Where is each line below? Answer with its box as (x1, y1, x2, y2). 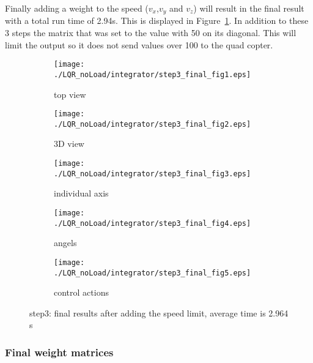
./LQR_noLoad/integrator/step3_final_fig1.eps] (54, 70, 251, 79)
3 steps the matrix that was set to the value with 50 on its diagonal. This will (5, 26, 296, 39)
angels (54, 236, 77, 249)
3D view (54, 137, 84, 150)
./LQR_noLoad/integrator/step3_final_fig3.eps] (54, 169, 251, 178)
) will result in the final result (193, 2, 304, 14)
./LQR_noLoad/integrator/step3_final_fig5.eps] (54, 268, 251, 277)
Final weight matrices (5, 344, 114, 359)
